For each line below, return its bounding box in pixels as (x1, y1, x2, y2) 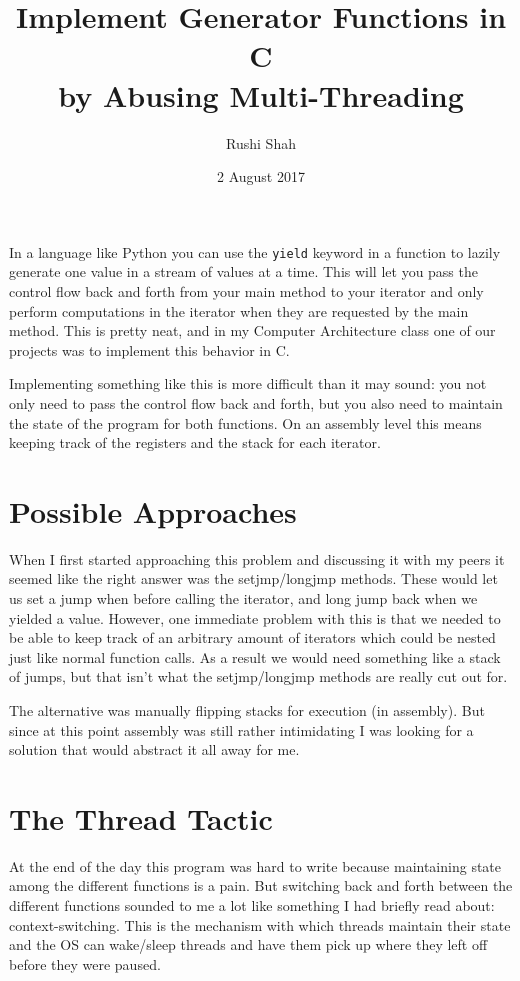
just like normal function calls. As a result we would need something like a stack (9, 646, 501, 667)
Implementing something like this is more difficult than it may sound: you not (9, 373, 487, 394)
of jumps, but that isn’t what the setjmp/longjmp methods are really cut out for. (9, 666, 508, 687)
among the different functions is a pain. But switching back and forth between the (9, 875, 513, 896)
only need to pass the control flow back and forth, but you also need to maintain (9, 392, 503, 413)
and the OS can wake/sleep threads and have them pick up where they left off (9, 934, 488, 955)
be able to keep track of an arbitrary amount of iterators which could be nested (9, 627, 496, 648)
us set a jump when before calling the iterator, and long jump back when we (9, 588, 478, 608)
